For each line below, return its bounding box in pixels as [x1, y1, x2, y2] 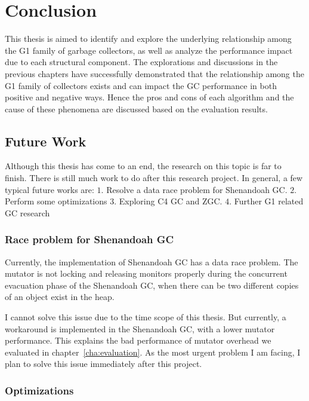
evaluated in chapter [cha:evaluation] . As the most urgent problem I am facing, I [5, 345, 301, 358]
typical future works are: [5, 183, 94, 195]
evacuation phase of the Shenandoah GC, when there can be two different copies [5, 278, 299, 291]
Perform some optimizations [5, 195, 107, 207]
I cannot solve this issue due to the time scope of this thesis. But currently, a [5, 311, 286, 323]
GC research [5, 206, 50, 219]
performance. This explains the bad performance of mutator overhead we [5, 334, 271, 347]
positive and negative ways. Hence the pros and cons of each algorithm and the [5, 91, 294, 103]
